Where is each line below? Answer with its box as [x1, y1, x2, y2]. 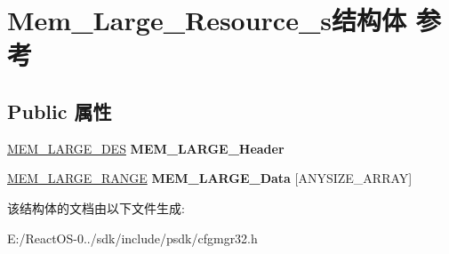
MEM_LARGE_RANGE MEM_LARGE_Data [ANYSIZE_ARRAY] [7, 169, 413, 187]
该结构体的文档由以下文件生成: [7, 198, 185, 217]
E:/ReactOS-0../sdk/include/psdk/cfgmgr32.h [7, 228, 258, 247]
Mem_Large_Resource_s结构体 [7, 2, 406, 38]
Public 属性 [7, 97, 112, 124]
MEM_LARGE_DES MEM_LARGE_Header [7, 139, 285, 157]
